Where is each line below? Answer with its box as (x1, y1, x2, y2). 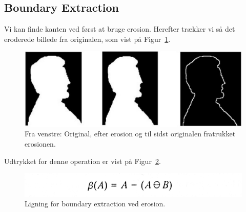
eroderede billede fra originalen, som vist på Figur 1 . (4, 33, 171, 44)
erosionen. (25, 138, 56, 149)
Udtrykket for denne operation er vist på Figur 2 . (4, 155, 161, 166)
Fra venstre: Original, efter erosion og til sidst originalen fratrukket (25, 128, 236, 139)
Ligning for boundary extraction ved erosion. (25, 198, 166, 209)
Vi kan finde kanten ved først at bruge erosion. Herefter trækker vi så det (4, 23, 235, 34)
